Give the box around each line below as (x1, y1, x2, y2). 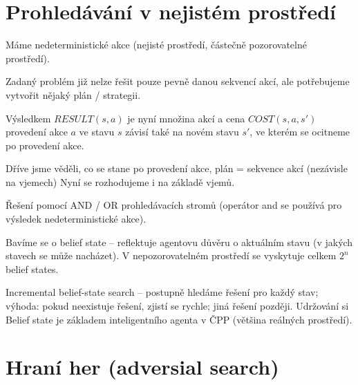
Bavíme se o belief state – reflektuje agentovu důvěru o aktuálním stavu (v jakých (6, 234, 353, 249)
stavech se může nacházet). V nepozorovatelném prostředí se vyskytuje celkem (6, 248, 337, 263)
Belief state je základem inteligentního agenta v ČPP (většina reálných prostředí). (6, 312, 352, 326)
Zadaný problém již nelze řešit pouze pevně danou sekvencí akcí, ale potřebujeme (6, 74, 350, 88)
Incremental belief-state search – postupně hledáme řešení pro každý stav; (6, 285, 319, 299)
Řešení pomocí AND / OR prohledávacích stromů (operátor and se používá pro (6, 198, 342, 212)
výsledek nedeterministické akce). (6, 212, 147, 226)
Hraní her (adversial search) (6, 353, 279, 381)
